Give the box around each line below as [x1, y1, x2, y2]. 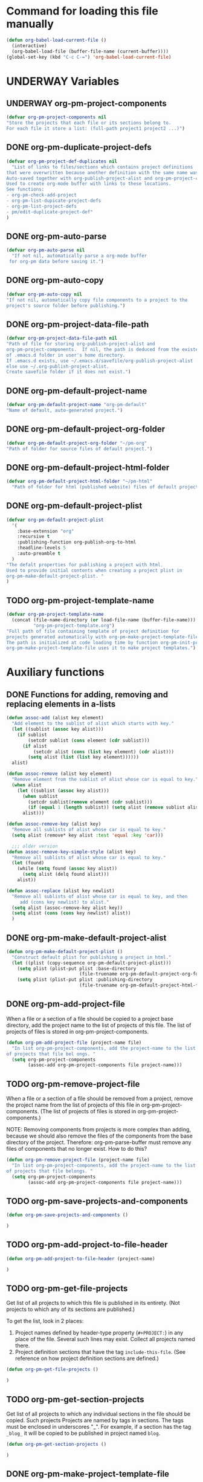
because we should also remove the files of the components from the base [6, 1132, 193, 1140]
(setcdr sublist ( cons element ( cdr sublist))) [28, 737, 150, 743]
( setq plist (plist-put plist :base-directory [17, 965, 137, 971]
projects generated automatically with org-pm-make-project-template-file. [6, 633, 201, 640]
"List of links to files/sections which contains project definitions [11, 164, 193, 170]
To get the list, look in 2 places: [6, 1318, 84, 1325]
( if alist [22, 743, 47, 749]
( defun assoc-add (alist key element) [6, 715, 104, 721]
